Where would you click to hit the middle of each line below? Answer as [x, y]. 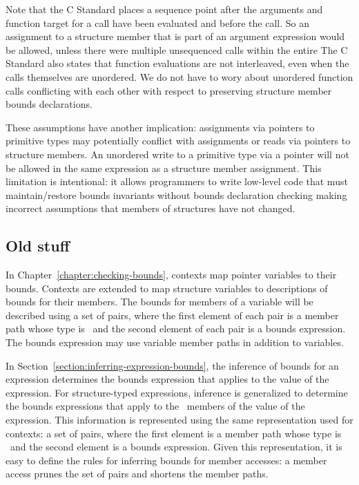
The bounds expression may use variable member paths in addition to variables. [175, 342]
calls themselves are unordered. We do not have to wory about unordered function [179, 76]
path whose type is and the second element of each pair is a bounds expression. [176, 329]
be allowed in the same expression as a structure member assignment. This [164, 168]
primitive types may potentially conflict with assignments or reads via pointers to [178, 141]
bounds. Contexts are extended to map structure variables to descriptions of [167, 288]
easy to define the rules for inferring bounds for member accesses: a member [166, 460]
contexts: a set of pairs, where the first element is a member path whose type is [174, 433]
